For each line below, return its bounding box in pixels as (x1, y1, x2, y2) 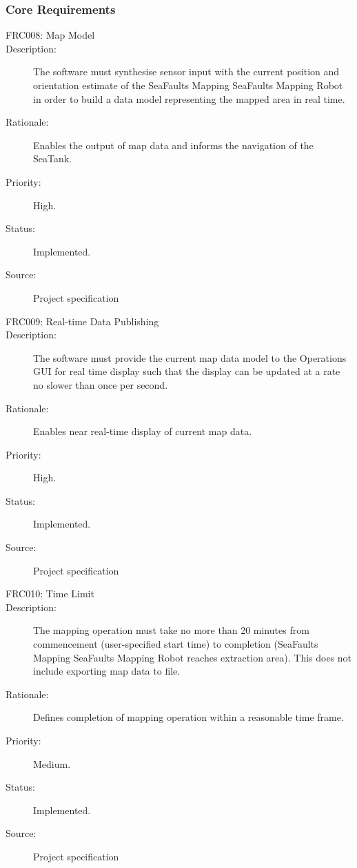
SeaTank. (33, 151, 72, 166)
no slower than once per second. (33, 377, 168, 392)
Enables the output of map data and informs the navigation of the (33, 137, 314, 152)
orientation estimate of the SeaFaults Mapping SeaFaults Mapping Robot (33, 78, 343, 92)
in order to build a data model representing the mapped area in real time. (33, 91, 345, 106)
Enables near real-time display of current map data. (33, 424, 252, 438)
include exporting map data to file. (33, 664, 181, 678)
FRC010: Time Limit (6, 586, 94, 601)
